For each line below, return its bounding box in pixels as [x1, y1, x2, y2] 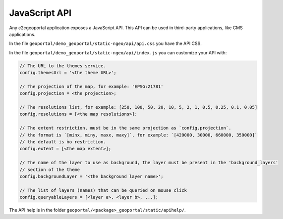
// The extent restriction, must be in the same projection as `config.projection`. [19, 125, 231, 131]
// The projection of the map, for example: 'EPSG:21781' [19, 84, 164, 89]
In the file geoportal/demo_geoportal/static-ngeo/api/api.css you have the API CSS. [9, 41, 202, 46]
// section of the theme [19, 167, 80, 173]
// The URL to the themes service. [19, 63, 106, 69]
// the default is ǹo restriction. [19, 139, 106, 144]
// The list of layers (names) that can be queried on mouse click [19, 187, 187, 193]
